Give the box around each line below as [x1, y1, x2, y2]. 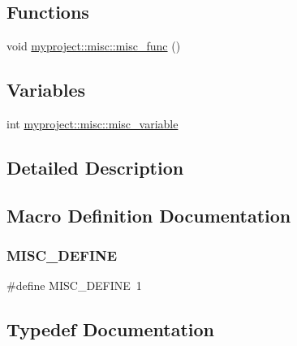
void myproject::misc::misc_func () [6, 37, 181, 54]
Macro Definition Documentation [6, 202, 291, 227]
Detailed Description [6, 154, 184, 179]
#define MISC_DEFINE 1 [6, 277, 142, 294]
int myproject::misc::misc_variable [6, 115, 179, 132]
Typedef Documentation [6, 317, 214, 342]
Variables [6, 77, 86, 102]
